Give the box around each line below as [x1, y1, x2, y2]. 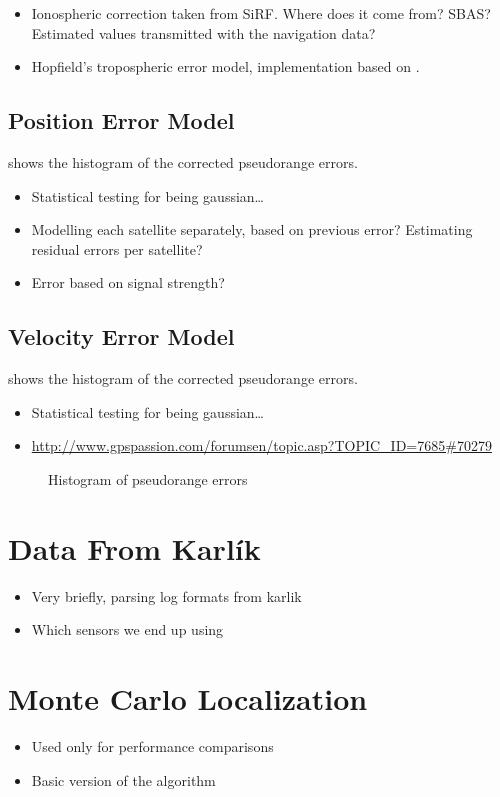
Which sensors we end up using [31, 619, 224, 640]
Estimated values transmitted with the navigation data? [31, 22, 376, 43]
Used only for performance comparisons [31, 735, 274, 756]
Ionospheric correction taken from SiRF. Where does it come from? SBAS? [31, 3, 491, 23]
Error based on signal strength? [31, 272, 225, 293]
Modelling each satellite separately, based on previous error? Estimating [31, 219, 473, 240]
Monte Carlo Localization [8, 678, 368, 719]
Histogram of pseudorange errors [48, 468, 248, 489]
